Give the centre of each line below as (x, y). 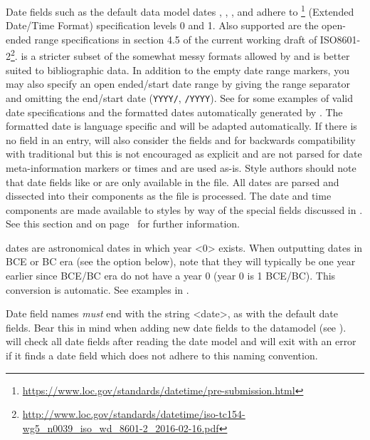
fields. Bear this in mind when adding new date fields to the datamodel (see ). (176, 327)
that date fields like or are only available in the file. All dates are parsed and (173, 181)
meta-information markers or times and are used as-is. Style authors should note (181, 167)
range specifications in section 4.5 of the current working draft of (176, 39)
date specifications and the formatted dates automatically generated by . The (174, 112)
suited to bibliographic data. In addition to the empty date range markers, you (178, 70)
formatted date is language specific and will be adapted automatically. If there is (181, 126)
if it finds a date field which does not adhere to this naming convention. (162, 355)
